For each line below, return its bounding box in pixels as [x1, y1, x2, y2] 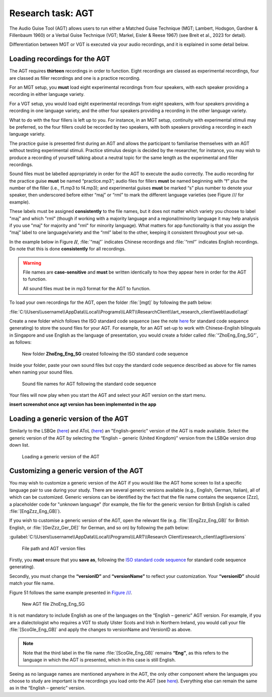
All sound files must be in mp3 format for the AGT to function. [23, 285, 151, 291]
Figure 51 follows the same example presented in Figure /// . [9, 589, 132, 596]
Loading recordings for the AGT [9, 55, 110, 63]
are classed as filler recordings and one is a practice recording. [9, 75, 141, 81]
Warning [23, 260, 41, 266]
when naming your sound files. [9, 369, 74, 376]
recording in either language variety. [9, 91, 85, 97]
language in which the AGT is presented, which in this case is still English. [23, 657, 176, 663]
